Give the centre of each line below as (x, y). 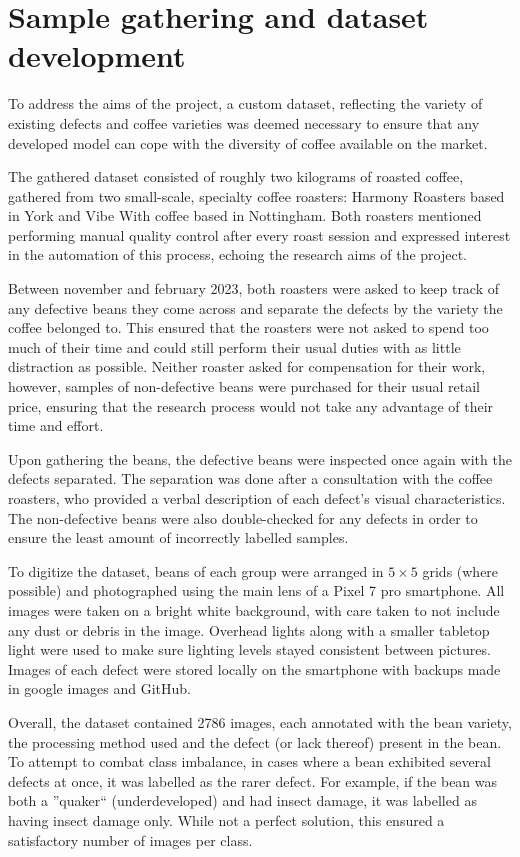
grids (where (460, 570)
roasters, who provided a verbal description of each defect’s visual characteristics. (257, 498)
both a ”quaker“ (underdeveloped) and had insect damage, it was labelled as (242, 800)
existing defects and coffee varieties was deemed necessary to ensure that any (244, 122)
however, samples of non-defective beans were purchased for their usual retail (244, 386)
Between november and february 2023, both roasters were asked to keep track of (254, 288)
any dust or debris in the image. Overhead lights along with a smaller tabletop (249, 629)
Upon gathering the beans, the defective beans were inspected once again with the (260, 458)
